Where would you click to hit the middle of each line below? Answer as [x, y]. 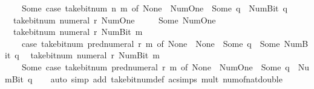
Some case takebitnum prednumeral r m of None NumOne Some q [155, 66]
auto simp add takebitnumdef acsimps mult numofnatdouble [166, 78]
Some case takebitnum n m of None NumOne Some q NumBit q [154, 8]
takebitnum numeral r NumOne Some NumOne [114, 20]
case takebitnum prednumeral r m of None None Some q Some [151, 43]
